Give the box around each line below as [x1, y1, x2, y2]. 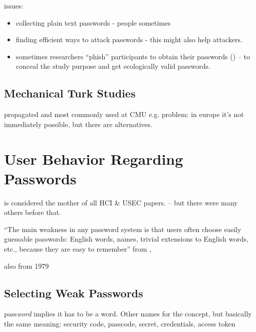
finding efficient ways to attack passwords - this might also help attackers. [16, 34, 242, 45]
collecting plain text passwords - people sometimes [16, 17, 171, 28]
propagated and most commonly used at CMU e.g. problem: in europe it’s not [4, 109, 244, 120]
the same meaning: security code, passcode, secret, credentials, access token [4, 318, 235, 329]
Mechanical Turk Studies [4, 85, 136, 101]
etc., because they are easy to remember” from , [4, 244, 151, 254]
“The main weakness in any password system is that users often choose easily [4, 224, 241, 234]
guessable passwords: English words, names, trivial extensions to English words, [4, 234, 248, 244]
